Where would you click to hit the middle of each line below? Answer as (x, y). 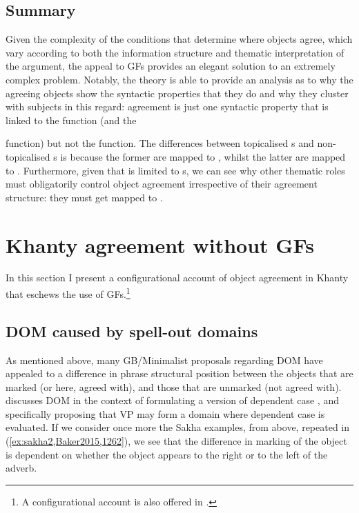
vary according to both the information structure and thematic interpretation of (175, 52)
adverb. (21, 468)
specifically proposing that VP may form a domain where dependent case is (165, 413)
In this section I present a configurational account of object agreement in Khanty (177, 278)
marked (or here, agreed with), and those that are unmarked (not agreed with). (174, 386)
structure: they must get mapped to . (84, 197)
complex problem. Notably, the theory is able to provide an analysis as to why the (179, 79)
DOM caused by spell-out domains (132, 331)
